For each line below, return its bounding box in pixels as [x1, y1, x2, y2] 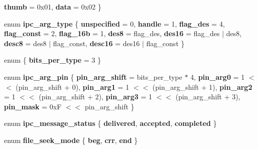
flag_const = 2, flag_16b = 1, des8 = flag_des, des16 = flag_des [4, 28, 220, 39]
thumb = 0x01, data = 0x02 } [4, 2, 101, 12]
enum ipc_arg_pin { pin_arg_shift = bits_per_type [4, 71, 182, 82]
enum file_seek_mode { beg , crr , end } [4, 134, 138, 145]
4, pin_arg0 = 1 [190, 71, 245, 82]
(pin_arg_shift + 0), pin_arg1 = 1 [16, 81, 130, 92]
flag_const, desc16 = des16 [53, 38, 140, 48]
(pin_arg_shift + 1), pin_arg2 [152, 81, 252, 92]
